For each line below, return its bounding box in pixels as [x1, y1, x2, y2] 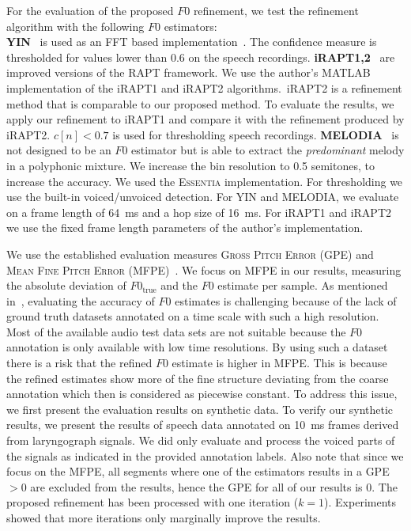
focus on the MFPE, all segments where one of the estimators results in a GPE [6, 463, 390, 480]
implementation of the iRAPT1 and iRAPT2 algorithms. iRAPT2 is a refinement [6, 79, 402, 96]
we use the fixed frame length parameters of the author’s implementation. [6, 219, 364, 236]
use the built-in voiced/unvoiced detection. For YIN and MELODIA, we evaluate [6, 188, 399, 205]
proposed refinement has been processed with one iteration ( [6, 494, 299, 510]
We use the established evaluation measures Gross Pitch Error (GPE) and [6, 245, 374, 262]
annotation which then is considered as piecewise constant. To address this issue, [6, 385, 398, 402]
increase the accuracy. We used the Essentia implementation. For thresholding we [6, 173, 403, 189]
